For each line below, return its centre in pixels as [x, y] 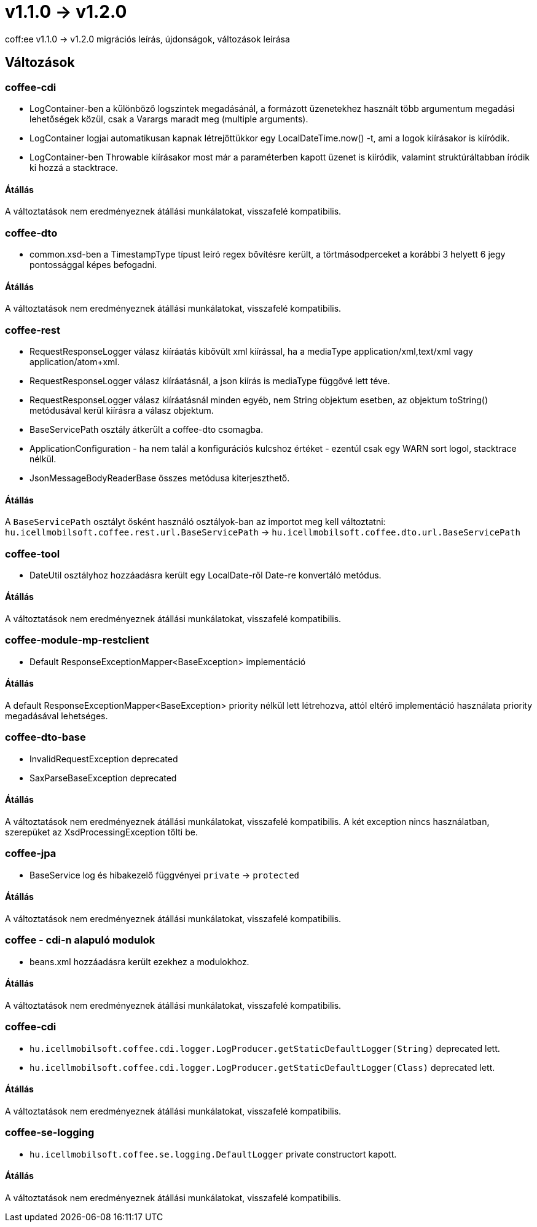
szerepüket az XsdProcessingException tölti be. [101, 832]
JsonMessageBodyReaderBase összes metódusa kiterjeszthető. [160, 478]
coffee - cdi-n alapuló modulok [80, 940]
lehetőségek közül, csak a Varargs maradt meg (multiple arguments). [169, 119]
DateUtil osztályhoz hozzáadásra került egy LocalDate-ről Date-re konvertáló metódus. [206, 575]
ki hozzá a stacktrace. [74, 167]
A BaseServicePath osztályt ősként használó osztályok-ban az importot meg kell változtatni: [195, 522]
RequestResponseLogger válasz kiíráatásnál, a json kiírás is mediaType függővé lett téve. [210, 381]
